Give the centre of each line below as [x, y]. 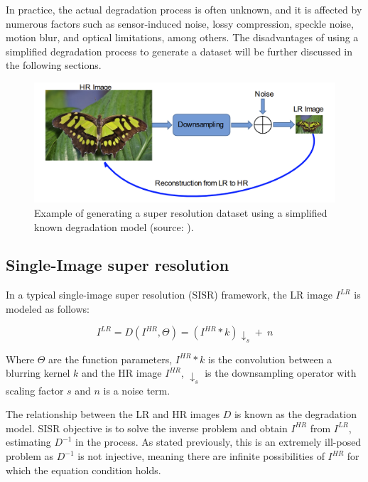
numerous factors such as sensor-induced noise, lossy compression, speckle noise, [180, 23]
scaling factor [35, 390]
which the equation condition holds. [83, 470]
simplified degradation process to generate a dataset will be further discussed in [179, 51]
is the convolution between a [270, 359]
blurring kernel [38, 373]
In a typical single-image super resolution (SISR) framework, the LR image [169, 295]
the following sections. [54, 65]
